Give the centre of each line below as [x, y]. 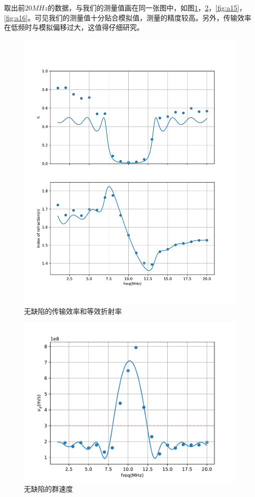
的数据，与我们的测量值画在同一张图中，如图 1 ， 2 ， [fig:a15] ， [147, 7]
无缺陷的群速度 [48, 488]
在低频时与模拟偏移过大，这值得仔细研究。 [74, 27]
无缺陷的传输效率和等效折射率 [73, 311]
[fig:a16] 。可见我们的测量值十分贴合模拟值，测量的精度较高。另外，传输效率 [128, 17]
